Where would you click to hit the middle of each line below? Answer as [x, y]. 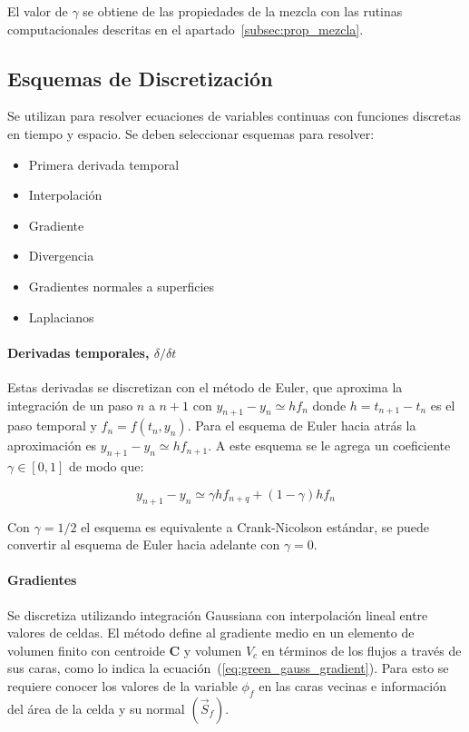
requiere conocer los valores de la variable [122, 685]
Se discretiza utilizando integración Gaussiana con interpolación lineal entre [218, 614]
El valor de [38, 11]
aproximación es [52, 445]
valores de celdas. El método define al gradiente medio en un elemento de [211, 633]
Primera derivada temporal [104, 164]
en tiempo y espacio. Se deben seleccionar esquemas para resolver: [191, 133]
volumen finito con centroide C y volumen [125, 650]
